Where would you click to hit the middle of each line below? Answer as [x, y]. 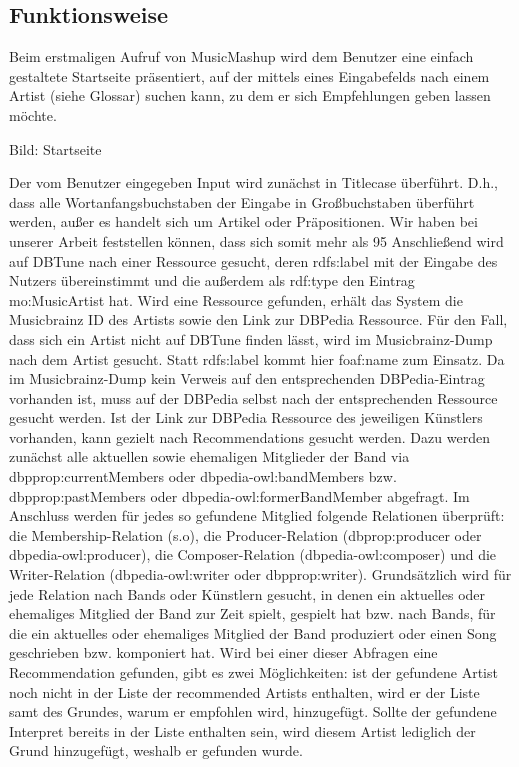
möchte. [33, 114]
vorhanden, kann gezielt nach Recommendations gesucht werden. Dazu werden [249, 436]
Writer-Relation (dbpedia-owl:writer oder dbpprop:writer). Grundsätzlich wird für [260, 574]
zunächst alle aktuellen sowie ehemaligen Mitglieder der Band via [209, 456]
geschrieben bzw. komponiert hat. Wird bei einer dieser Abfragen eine [223, 652]
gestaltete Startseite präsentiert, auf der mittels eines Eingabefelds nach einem [249, 75]
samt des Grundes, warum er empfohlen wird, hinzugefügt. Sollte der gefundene [253, 711]
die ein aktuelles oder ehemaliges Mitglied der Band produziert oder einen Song [253, 632]
